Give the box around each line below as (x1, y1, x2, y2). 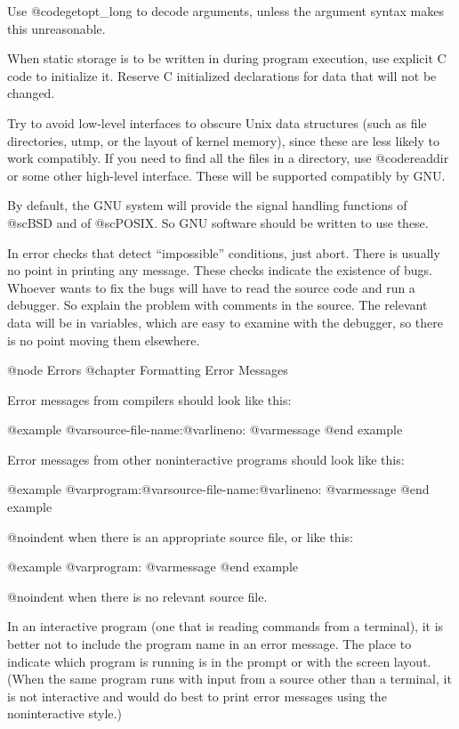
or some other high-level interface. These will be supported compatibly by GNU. (7, 166, 446, 184)
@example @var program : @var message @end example (7, 557, 298, 576)
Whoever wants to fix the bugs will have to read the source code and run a (7, 278, 415, 296)
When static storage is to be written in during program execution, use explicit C (7, 49, 447, 68)
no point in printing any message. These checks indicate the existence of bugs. (7, 261, 433, 279)
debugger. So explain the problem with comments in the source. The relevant (7, 296, 428, 314)
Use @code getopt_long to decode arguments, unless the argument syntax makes (7, 2, 444, 20)
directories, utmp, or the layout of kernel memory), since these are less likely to (7, 131, 439, 150)
